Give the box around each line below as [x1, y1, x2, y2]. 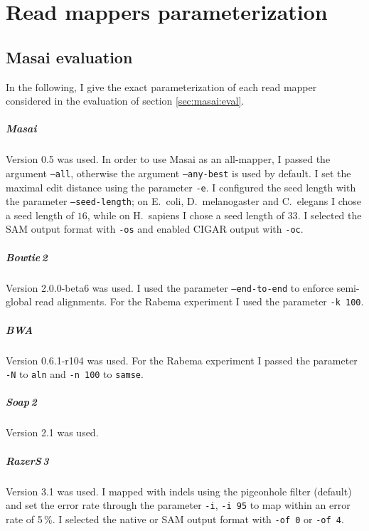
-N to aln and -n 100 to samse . [6, 367, 144, 382]
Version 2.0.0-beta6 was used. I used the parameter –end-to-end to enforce [6, 280, 334, 295]
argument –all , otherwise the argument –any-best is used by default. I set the [6, 165, 351, 180]
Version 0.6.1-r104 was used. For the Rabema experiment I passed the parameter [6, 352, 358, 367]
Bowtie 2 [6, 249, 48, 264]
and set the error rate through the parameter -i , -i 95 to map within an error [6, 498, 351, 512]
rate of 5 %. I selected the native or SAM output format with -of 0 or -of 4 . [6, 511, 344, 526]
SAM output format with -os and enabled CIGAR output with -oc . [6, 221, 304, 236]
